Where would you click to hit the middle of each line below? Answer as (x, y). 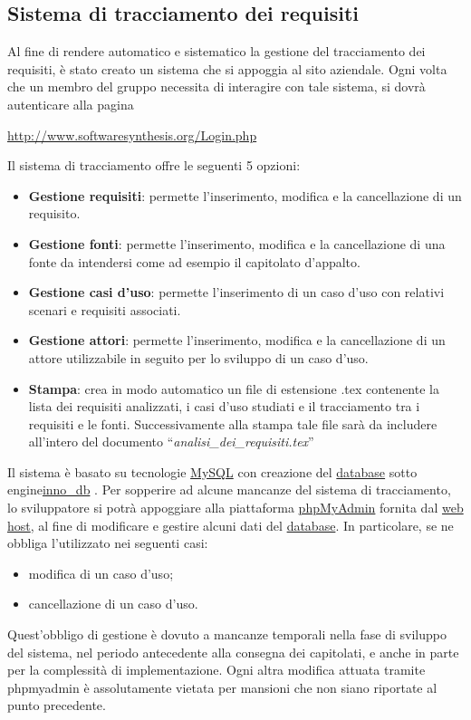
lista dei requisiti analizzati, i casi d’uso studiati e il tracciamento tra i (224, 406)
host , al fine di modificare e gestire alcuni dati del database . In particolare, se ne (231, 525)
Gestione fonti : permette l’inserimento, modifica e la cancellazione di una (237, 243)
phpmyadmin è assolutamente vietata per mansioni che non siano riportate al (222, 687)
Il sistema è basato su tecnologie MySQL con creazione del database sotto (212, 471)
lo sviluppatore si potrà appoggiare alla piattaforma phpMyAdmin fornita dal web (235, 508)
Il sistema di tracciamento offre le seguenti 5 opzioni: (154, 165)
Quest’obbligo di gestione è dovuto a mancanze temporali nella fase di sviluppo (227, 634)
